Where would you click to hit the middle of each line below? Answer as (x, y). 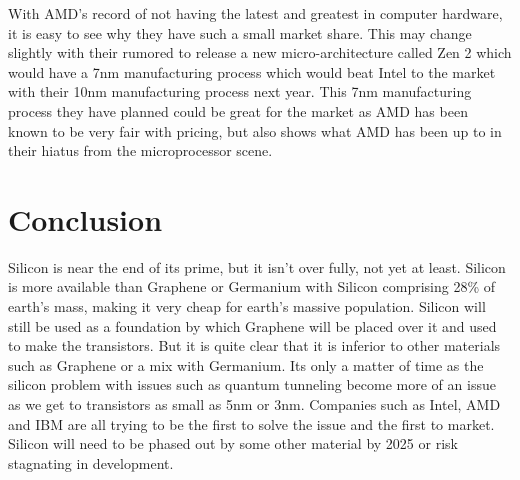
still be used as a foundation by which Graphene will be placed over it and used (252, 325)
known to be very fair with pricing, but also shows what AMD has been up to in (255, 130)
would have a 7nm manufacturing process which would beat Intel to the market (252, 71)
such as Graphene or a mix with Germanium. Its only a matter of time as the (246, 364)
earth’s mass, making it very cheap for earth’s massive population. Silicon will (247, 306)
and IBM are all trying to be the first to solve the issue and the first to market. (251, 423)
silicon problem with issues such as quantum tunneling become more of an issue (252, 384)
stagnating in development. (91, 462)
